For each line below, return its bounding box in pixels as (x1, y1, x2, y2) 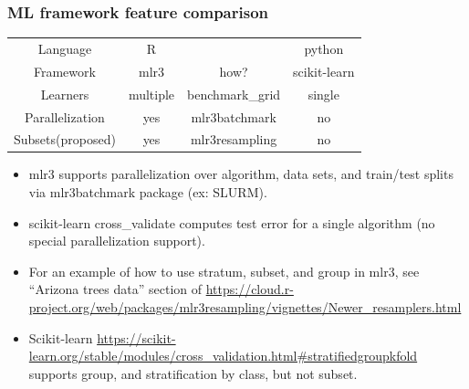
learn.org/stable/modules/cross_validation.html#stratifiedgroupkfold (28, 346, 418, 365)
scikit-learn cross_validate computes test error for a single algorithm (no (28, 213, 435, 232)
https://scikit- (97, 328, 176, 347)
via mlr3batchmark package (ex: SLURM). (28, 183, 267, 202)
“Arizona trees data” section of (28, 279, 203, 299)
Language (37, 38, 92, 58)
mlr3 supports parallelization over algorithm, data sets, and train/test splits (28, 164, 453, 184)
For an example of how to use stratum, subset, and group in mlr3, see (28, 261, 420, 280)
